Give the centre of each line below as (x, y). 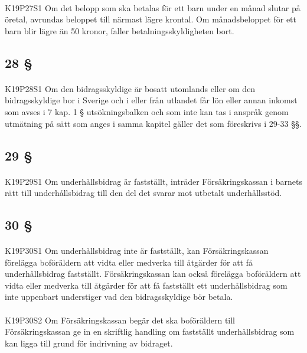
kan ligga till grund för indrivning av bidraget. (89, 343)
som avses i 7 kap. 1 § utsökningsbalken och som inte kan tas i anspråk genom (147, 111)
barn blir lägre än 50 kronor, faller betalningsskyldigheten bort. (120, 30)
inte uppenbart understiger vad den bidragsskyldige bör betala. (119, 297)
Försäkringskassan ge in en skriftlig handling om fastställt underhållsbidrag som (150, 331)
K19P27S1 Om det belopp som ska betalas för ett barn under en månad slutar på (153, 7)
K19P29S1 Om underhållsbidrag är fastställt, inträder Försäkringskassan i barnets (153, 181)
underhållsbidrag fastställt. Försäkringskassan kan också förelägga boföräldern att (153, 274)
